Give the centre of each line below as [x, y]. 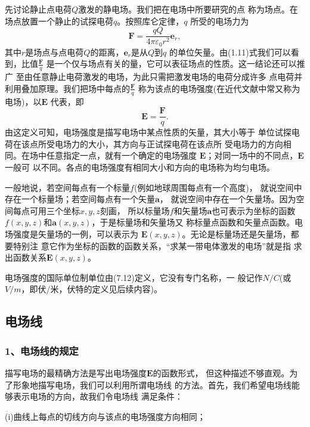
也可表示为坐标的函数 [254, 210]
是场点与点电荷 [55, 52]
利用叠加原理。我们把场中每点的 [67, 88]
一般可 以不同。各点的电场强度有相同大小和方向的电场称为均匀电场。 [140, 167]
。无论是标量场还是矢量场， [236, 233]
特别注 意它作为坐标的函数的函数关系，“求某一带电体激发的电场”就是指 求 [157, 245]
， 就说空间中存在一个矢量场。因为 [228, 199]
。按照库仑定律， [151, 21]
